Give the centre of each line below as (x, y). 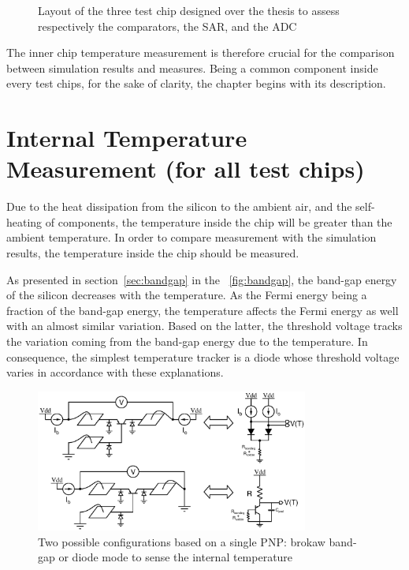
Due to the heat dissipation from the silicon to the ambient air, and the (179, 206)
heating (24, 221)
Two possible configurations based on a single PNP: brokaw (182, 541)
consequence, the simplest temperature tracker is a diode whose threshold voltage (203, 356)
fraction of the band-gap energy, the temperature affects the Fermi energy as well (203, 310)
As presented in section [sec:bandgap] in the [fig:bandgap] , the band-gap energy (202, 279)
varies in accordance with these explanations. (115, 372)
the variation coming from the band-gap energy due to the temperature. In (187, 341)
